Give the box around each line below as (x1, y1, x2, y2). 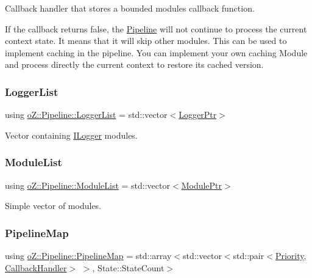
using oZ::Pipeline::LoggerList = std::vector (5, 108, 168, 121)
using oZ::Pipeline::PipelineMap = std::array (5, 249, 172, 262)
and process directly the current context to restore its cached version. (5, 58, 264, 71)
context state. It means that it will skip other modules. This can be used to (5, 34, 287, 47)
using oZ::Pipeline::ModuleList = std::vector (5, 178, 170, 191)
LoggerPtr (179, 108, 217, 121)
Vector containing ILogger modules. (5, 128, 138, 141)
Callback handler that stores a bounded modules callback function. (5, 2, 255, 14)
